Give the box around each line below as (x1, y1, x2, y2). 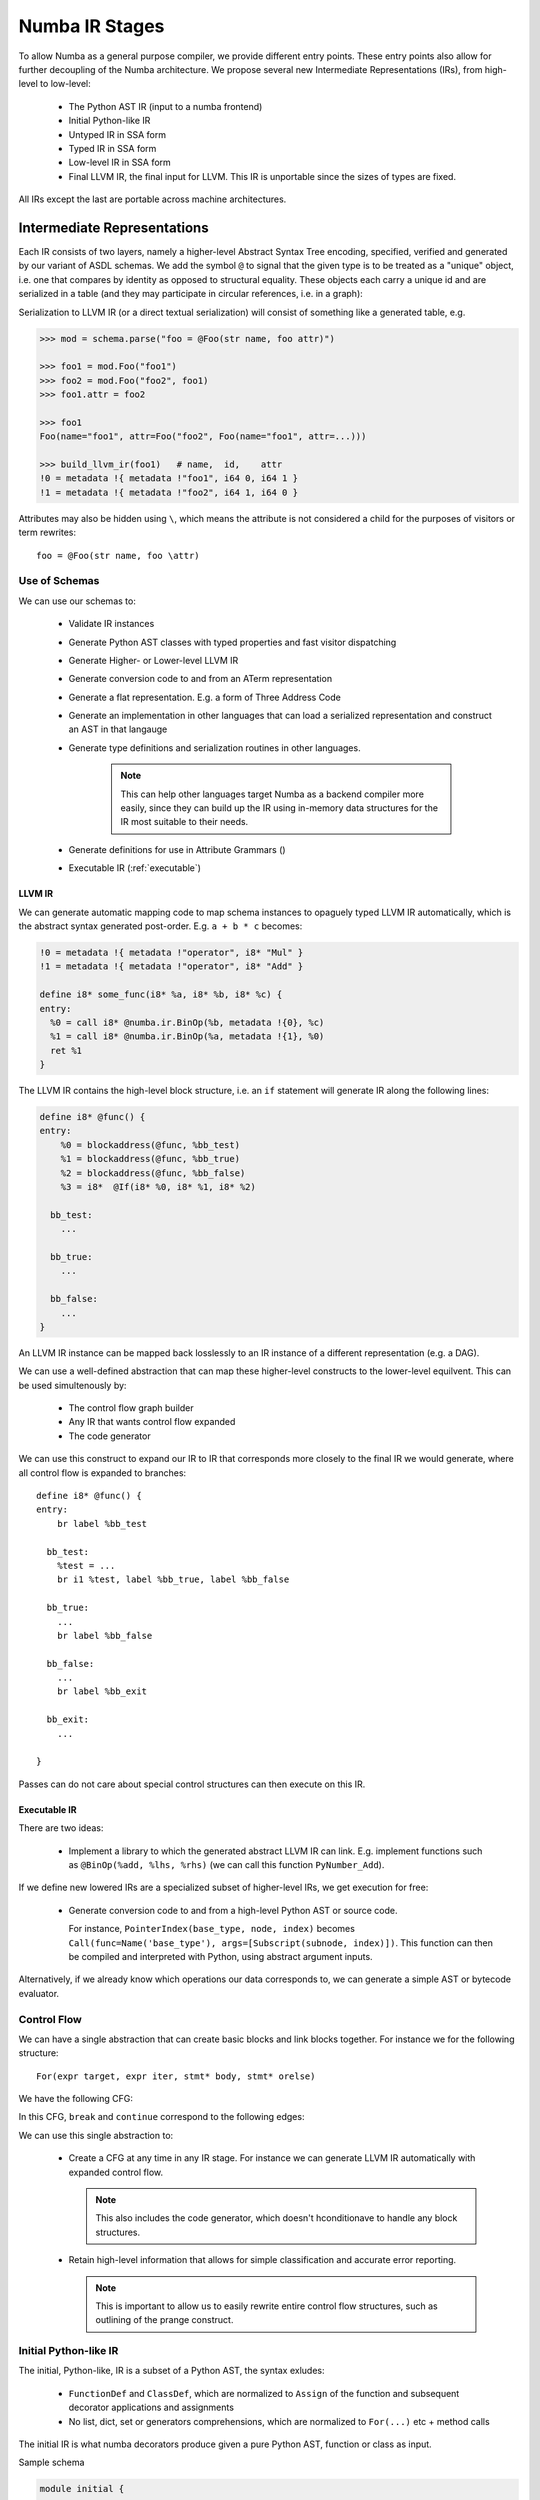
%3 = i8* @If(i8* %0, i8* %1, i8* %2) (60, 1181, 257, 1192)
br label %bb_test (56, 1518, 148, 1529)
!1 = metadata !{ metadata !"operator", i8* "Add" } (39, 961, 304, 972)
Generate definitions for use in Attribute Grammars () (68, 843, 286, 855)
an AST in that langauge (68, 723, 168, 735)
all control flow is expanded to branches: (18, 1466, 187, 1479)
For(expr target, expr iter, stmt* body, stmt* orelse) (36, 2070, 316, 2082)
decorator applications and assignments (68, 2401, 235, 2414)
